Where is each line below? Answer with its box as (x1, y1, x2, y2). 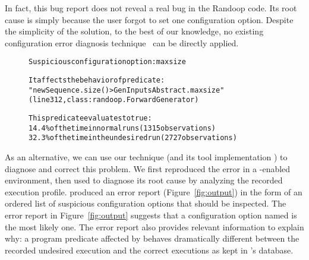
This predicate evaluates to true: (29, 114, 152, 122)
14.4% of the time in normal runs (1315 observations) (29, 123, 216, 132)
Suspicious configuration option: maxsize (29, 58, 186, 66)
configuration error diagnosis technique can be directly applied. (5, 36, 239, 49)
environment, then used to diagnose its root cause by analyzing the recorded (5, 174, 283, 186)
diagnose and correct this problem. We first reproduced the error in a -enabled (5, 162, 291, 175)
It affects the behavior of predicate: (29, 76, 165, 85)
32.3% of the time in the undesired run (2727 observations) (29, 134, 237, 142)
